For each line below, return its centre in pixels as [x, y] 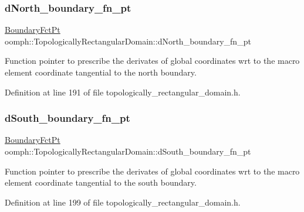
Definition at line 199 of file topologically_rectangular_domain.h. [123, 202]
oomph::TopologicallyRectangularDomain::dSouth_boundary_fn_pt [128, 151]
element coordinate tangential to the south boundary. [101, 182]
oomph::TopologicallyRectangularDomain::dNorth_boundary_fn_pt [128, 41]
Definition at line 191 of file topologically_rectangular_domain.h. [123, 92]
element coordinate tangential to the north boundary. [101, 72]
